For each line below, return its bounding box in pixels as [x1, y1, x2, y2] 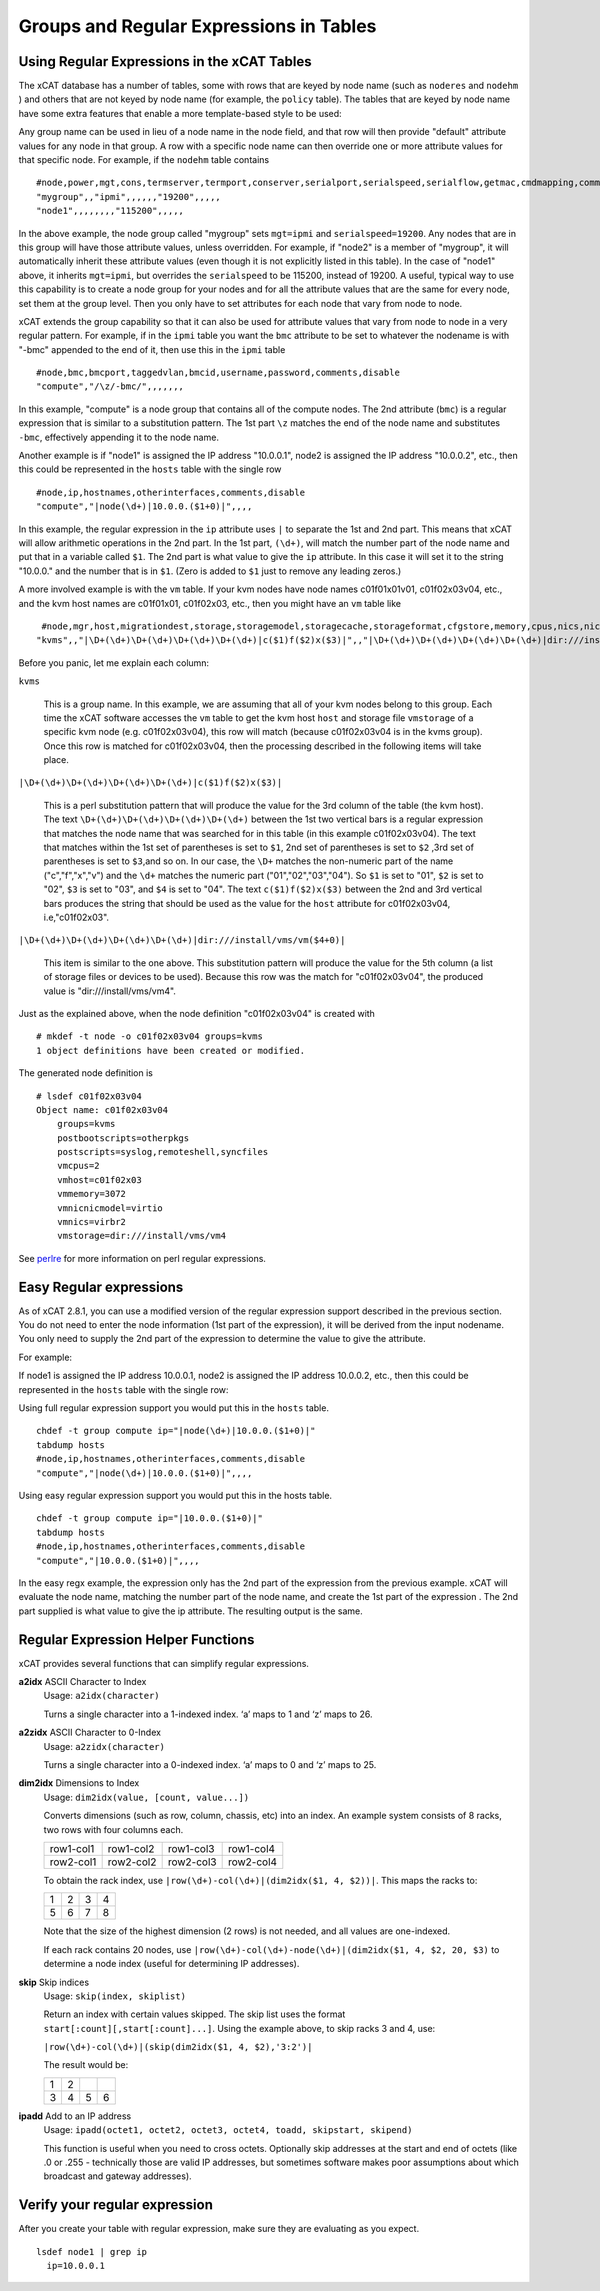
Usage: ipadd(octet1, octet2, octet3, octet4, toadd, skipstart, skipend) [43, 2124, 413, 2136]
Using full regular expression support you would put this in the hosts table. [18, 1402, 330, 1414]
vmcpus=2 [56, 1160, 100, 1172]
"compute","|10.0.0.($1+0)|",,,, [36, 1555, 200, 1566]
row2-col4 [227, 1855, 278, 1869]
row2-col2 [107, 1855, 157, 1869]
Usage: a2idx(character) [43, 1690, 160, 1702]
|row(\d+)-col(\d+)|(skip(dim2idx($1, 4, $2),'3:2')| [43, 2041, 313, 2053]
